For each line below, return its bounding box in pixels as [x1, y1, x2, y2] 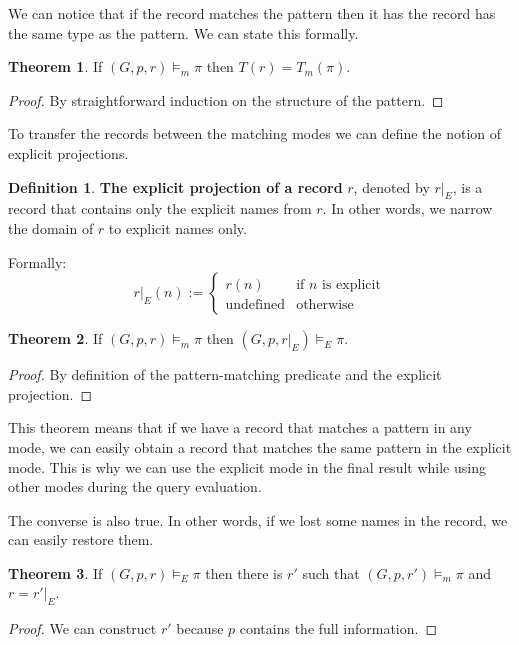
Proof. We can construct [8, 618, 157, 639]
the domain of [8, 217, 94, 238]
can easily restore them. [8, 529, 154, 550]
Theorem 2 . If [8, 328, 103, 349]
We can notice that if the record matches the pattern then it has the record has [8, 3, 496, 23]
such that [302, 562, 360, 583]
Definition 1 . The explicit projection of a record [8, 176, 343, 197]
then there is [205, 562, 283, 583]
